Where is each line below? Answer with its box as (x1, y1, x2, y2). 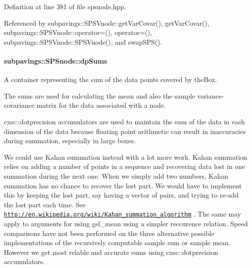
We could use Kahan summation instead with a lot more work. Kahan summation (4, 151, 248, 162)
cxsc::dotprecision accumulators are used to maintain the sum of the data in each (4, 116, 245, 126)
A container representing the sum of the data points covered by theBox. (4, 74, 218, 84)
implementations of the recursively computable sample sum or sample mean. (4, 237, 231, 248)
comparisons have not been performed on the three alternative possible (4, 228, 215, 238)
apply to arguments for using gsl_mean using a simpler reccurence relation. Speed (4, 218, 248, 228)
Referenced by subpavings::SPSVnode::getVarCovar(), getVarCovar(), (4, 17, 209, 28)
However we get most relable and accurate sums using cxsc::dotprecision (4, 247, 218, 257)
